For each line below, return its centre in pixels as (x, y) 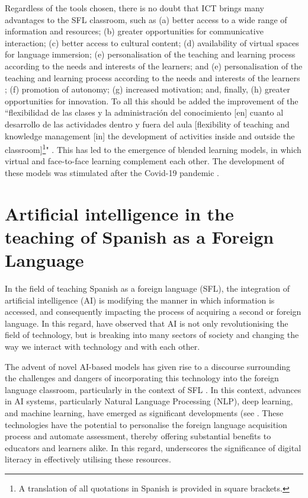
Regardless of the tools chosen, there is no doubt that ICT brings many (134, 8)
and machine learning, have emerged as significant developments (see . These (144, 413)
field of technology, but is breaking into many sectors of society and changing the (152, 335)
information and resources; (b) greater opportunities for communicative (134, 31)
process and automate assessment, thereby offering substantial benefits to (138, 436)
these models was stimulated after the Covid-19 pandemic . (112, 172)
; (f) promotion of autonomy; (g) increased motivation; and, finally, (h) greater (147, 89)
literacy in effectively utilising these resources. (88, 459)
